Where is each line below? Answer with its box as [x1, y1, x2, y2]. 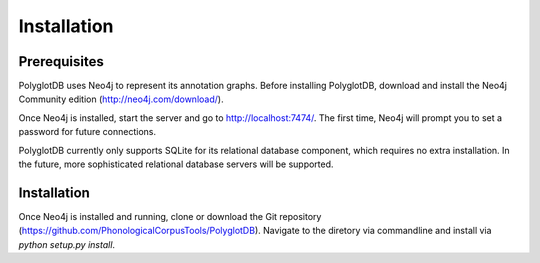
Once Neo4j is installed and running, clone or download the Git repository [18, 210, 322, 222]
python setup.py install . [18, 238, 115, 250]
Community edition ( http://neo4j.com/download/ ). [18, 93, 224, 105]
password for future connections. [18, 126, 157, 138]
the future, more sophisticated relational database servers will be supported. [18, 158, 334, 170]
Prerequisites [18, 53, 104, 70]
